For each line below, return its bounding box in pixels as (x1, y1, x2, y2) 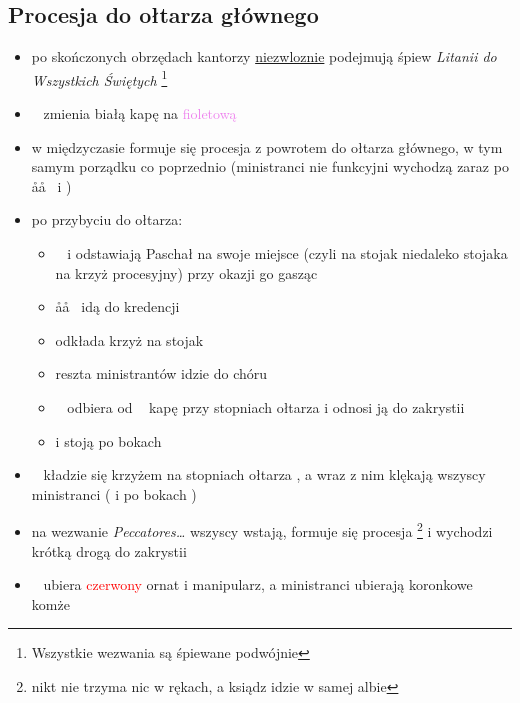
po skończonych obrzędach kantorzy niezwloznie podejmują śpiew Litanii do (31, 46, 497, 67)
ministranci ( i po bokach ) (31, 483, 197, 504)
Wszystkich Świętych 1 (31, 66, 168, 90)
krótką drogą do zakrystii (31, 540, 187, 561)
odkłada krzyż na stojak (55, 329, 204, 350)
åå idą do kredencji (55, 296, 180, 317)
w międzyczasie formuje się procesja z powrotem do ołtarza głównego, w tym (31, 136, 503, 157)
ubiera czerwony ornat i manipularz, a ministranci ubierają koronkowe (43, 574, 473, 595)
